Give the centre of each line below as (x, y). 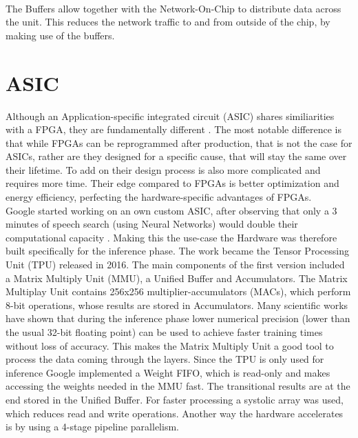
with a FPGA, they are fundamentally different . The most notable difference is (174, 129)
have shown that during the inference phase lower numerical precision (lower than (178, 318)
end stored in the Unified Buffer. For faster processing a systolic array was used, (175, 399)
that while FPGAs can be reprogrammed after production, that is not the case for (179, 142)
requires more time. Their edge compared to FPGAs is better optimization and (172, 183)
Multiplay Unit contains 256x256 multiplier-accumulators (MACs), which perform (178, 291)
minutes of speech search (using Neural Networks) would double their (152, 224)
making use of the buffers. (60, 35)
